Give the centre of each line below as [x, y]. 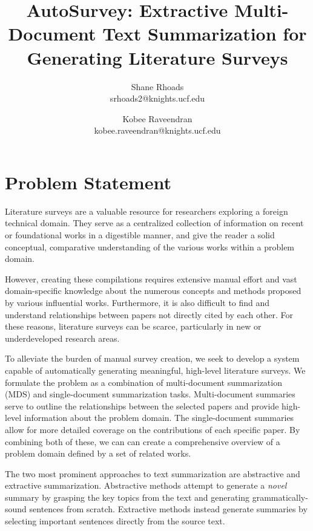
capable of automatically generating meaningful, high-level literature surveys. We [155, 370]
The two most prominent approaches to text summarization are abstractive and [153, 473]
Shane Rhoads [157, 86]
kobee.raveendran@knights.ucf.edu [157, 130]
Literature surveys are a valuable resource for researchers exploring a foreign [147, 211]
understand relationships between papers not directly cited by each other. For [149, 314]
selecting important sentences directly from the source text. [115, 521]
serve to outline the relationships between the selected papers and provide [142, 406]
